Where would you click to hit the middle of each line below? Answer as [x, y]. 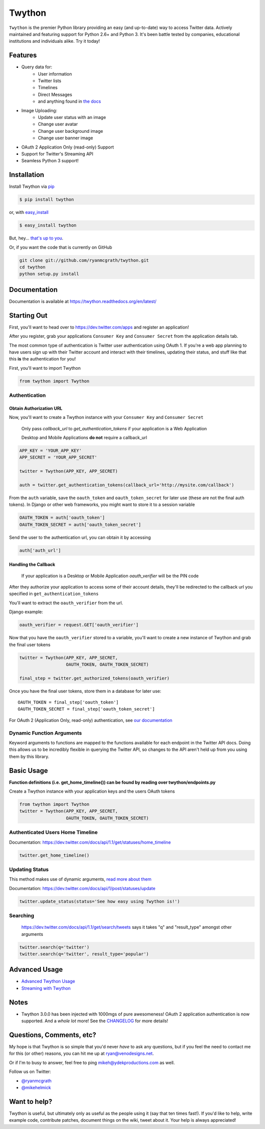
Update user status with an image [72, 117]
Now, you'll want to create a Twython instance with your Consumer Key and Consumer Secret [106, 417]
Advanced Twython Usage [48, 981]
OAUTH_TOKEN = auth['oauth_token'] [62, 518]
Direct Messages [55, 94]
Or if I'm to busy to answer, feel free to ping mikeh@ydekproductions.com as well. [92, 1063]
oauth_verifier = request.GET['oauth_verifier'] [79, 625]
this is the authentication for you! [42, 359]
